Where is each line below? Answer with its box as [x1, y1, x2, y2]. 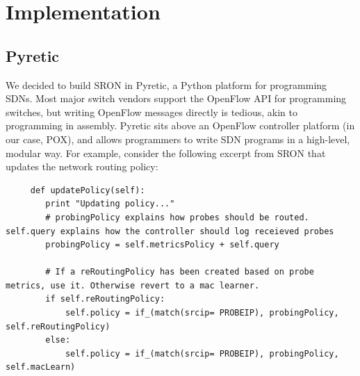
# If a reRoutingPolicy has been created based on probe [45, 267, 314, 277]
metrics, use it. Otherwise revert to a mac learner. [6, 280, 260, 291]
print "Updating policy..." [45, 199, 175, 209]
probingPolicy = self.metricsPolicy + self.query [45, 240, 279, 250]
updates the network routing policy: [6, 159, 158, 174]
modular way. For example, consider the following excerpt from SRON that [6, 145, 326, 160]
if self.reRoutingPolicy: [45, 294, 165, 304]
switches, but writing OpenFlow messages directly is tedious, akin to [6, 104, 298, 119]
